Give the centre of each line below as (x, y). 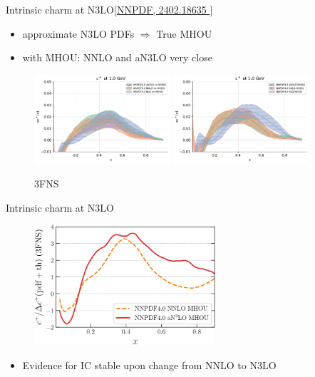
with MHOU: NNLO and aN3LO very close (117, 57)
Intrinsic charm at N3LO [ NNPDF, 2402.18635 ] (109, 9)
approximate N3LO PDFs (78, 33)
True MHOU (184, 33)
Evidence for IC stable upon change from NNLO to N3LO (149, 365)
